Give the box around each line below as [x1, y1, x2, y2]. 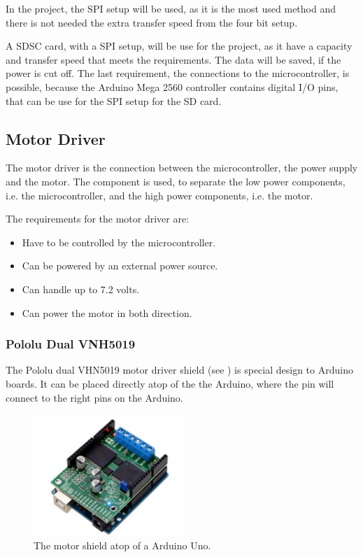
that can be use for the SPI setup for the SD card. [6, 93, 222, 108]
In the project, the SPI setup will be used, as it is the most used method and [6, 1, 336, 15]
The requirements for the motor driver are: [6, 211, 190, 226]
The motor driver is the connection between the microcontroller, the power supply [6, 160, 358, 175]
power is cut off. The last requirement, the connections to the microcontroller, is [6, 66, 350, 80]
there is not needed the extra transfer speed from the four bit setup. [6, 15, 298, 29]
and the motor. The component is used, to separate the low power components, [6, 174, 346, 188]
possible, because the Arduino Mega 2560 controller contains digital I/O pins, [6, 79, 339, 94]
